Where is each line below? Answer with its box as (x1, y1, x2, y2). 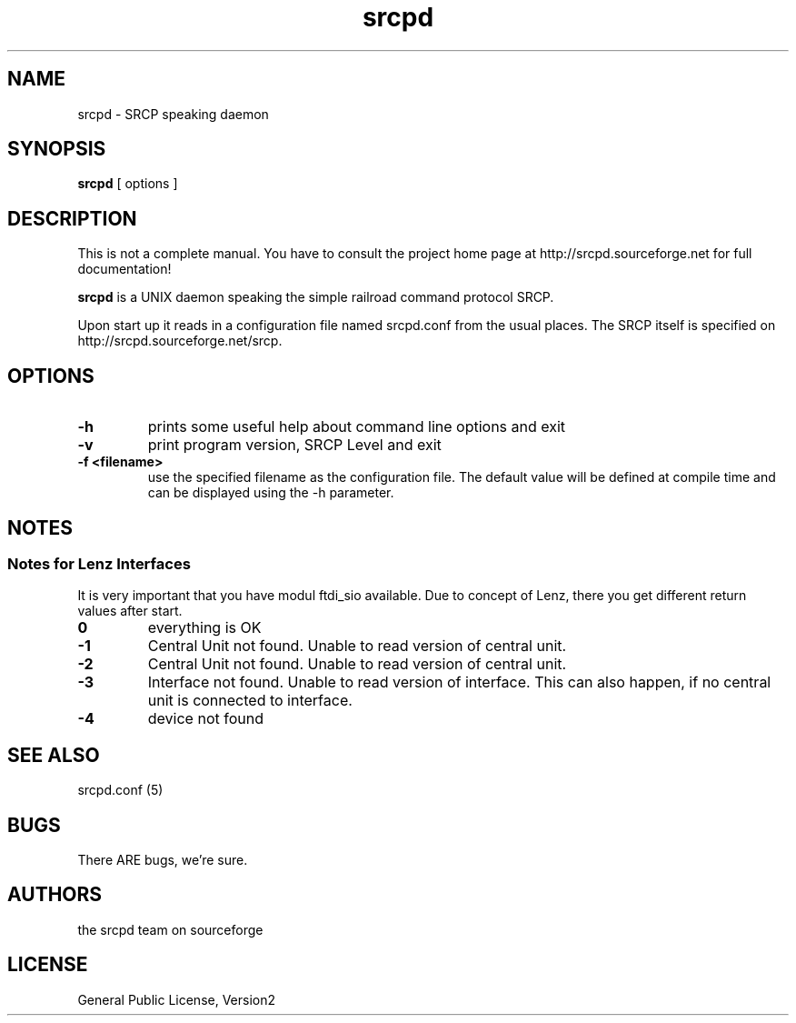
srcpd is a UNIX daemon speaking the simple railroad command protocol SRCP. (77, 289, 554, 306)
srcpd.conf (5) (77, 782, 164, 798)
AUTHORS (7, 883, 103, 907)
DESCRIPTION (7, 206, 137, 230)
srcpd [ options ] (77, 176, 178, 192)
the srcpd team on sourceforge (77, 921, 264, 938)
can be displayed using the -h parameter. (147, 485, 394, 501)
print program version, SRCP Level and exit (147, 436, 442, 455)
